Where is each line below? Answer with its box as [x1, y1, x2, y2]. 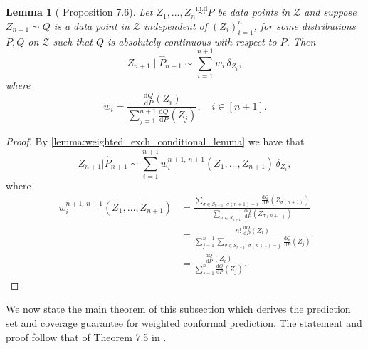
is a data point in [53, 18, 130, 33]
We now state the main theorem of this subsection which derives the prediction [6, 301, 351, 316]
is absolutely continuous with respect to [107, 33, 277, 48]
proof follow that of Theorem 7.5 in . [6, 329, 167, 344]
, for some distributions [253, 18, 356, 33]
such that [53, 33, 93, 48]
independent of [143, 18, 208, 33]
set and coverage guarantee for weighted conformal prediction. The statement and [6, 316, 362, 330]
